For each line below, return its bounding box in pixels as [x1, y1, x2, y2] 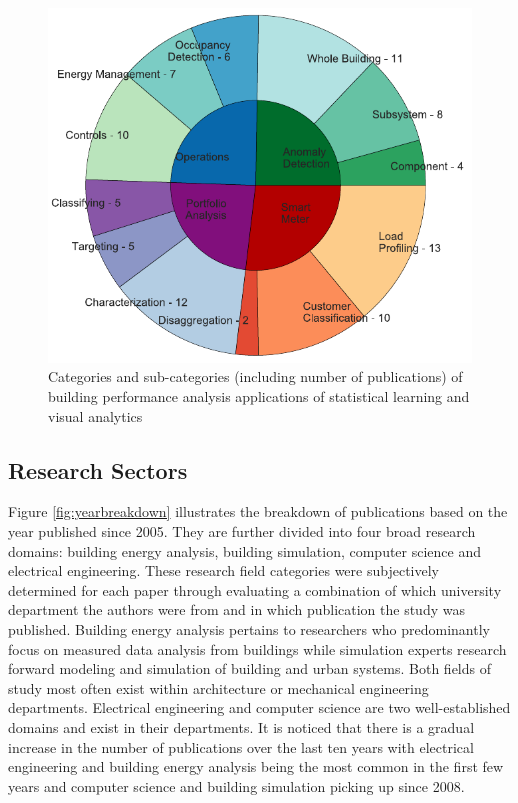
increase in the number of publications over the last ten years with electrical [8, 736, 474, 757]
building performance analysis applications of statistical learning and [48, 386, 470, 407]
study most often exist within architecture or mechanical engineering [8, 677, 429, 698]
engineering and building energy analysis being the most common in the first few [8, 756, 504, 777]
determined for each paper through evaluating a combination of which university [8, 579, 502, 600]
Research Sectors [8, 454, 188, 485]
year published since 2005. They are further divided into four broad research [8, 521, 476, 542]
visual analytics [48, 405, 143, 426]
